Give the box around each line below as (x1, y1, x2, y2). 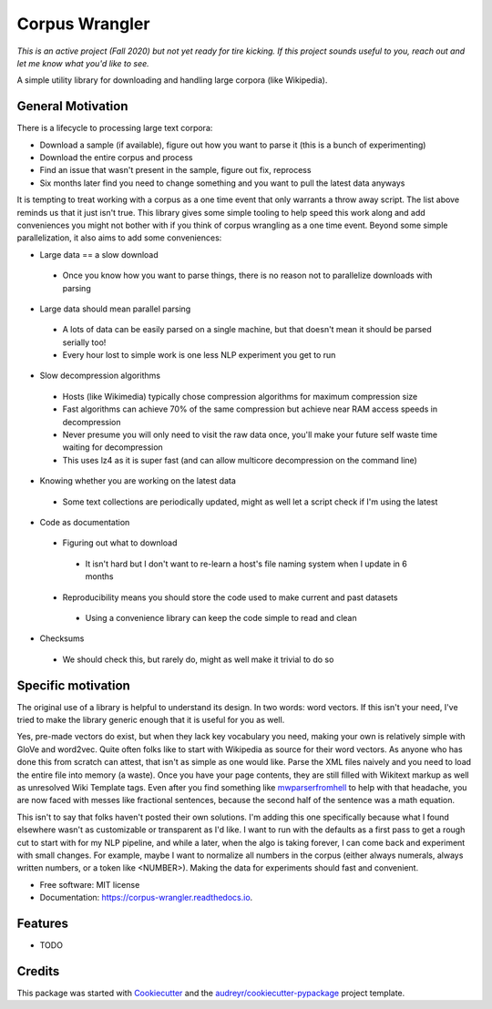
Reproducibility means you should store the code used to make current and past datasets (62, 592, 398, 603)
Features (16, 915, 68, 931)
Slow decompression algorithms (39, 370, 161, 382)
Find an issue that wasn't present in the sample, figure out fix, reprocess (39, 165, 312, 176)
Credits (16, 963, 60, 979)
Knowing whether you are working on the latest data (39, 475, 237, 486)
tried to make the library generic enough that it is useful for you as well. (16, 715, 285, 726)
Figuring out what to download (62, 537, 178, 548)
